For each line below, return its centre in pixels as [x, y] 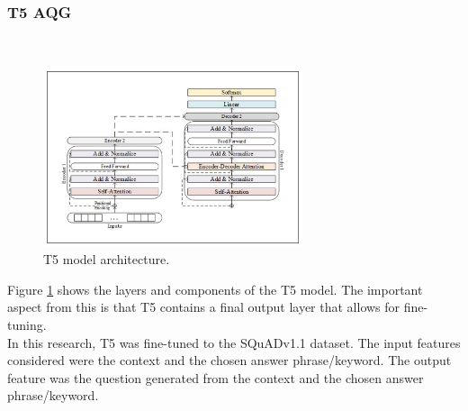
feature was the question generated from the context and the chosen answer [216, 377]
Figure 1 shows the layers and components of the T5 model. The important [215, 289]
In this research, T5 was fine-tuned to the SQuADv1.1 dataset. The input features [234, 342]
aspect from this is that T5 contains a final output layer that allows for [204, 307]
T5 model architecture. [107, 259]
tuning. [27, 324]
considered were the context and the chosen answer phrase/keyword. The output [229, 360]
